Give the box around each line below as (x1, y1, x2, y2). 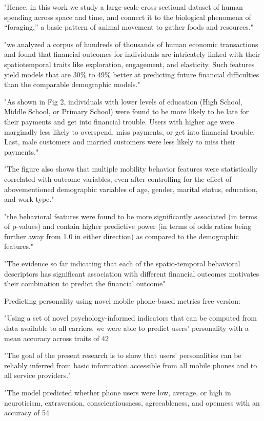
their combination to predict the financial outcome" (4, 278, 166, 289)
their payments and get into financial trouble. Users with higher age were (4, 116, 234, 127)
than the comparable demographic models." (4, 79, 140, 90)
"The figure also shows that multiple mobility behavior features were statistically (4, 163, 258, 174)
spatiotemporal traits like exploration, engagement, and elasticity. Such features (4, 58, 255, 69)
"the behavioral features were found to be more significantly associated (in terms (4, 210, 257, 221)
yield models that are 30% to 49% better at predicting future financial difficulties (4, 69, 259, 79)
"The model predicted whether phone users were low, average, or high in (4, 387, 231, 397)
